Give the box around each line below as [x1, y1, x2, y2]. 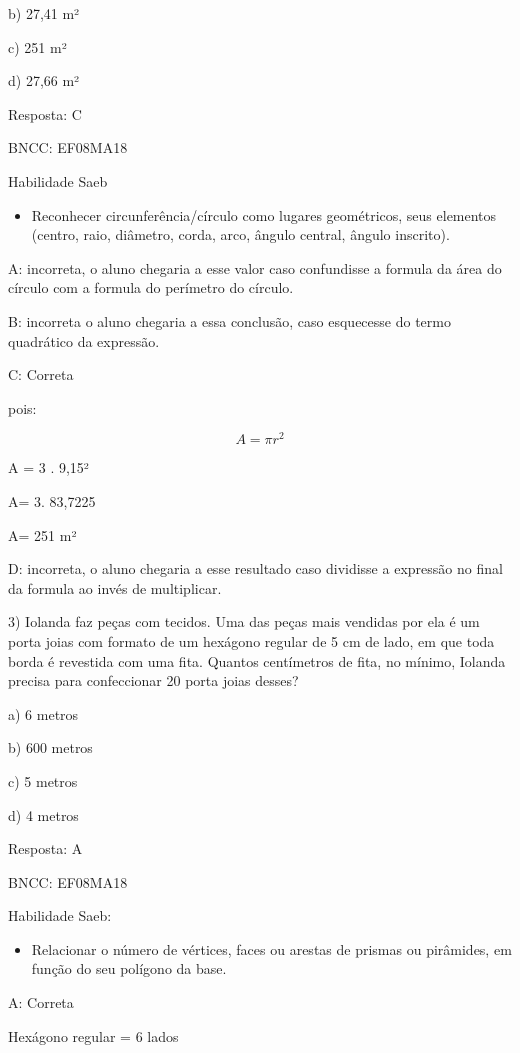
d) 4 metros [8, 804, 79, 825]
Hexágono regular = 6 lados [8, 1025, 179, 1046]
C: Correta [8, 364, 74, 385]
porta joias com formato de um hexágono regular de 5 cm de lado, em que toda [8, 630, 495, 651]
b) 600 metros [8, 737, 93, 758]
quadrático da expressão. [8, 330, 160, 351]
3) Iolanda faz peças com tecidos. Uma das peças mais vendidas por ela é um [8, 611, 480, 632]
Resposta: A [8, 838, 83, 859]
